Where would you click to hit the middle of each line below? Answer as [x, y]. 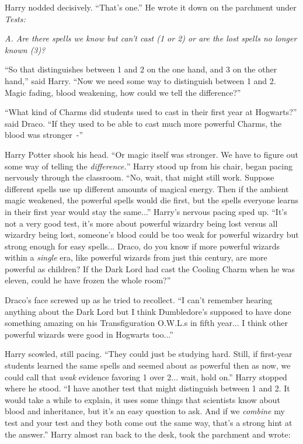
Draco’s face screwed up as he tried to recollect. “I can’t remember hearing [139, 300]
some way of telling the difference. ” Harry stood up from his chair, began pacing [149, 166]
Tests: [15, 18]
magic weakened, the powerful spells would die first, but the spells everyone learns [152, 200]
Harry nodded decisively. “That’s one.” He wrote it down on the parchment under [151, 7]
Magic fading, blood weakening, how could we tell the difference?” [123, 92]
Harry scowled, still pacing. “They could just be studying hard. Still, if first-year [149, 354]
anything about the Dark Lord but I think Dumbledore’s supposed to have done [148, 311]
